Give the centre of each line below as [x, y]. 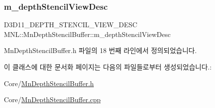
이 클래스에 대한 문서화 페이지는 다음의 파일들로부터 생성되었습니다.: [108, 67]
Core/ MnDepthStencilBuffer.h [49, 83]
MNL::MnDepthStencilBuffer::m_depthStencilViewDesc [87, 34]
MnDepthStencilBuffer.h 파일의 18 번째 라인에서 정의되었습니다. [100, 50]
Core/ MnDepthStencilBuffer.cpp [52, 99]
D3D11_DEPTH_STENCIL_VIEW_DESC [71, 25]
